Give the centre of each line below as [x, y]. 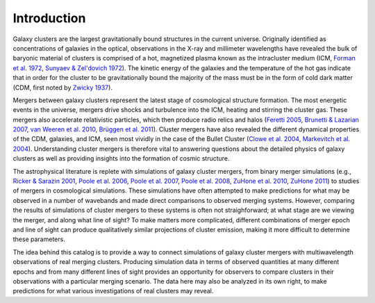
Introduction [49, 18]
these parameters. [39, 239]
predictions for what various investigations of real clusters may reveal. [113, 291]
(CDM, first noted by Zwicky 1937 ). [62, 88]
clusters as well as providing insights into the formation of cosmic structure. [121, 158]
